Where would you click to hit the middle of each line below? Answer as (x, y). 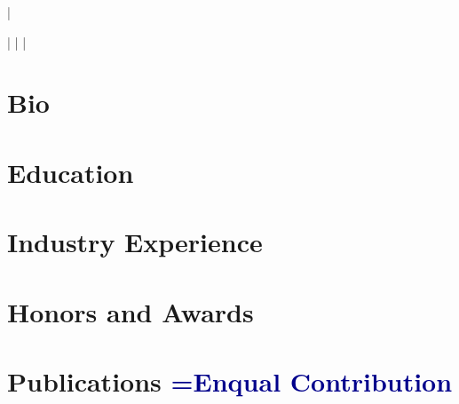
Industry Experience (135, 242)
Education (71, 172)
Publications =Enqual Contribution (230, 380)
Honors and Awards (131, 311)
